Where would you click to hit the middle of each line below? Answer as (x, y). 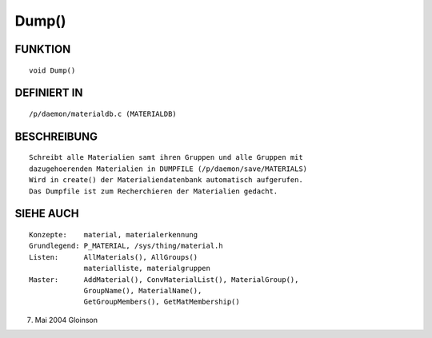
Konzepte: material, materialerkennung (114, 235)
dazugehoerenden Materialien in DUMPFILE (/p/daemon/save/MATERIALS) (168, 169)
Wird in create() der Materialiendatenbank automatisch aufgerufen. (166, 180)
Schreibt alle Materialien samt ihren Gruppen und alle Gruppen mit (166, 157)
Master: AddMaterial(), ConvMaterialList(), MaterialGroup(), (164, 279)
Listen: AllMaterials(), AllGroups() (114, 257)
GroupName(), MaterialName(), (143, 290)
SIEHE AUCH (47, 214)
